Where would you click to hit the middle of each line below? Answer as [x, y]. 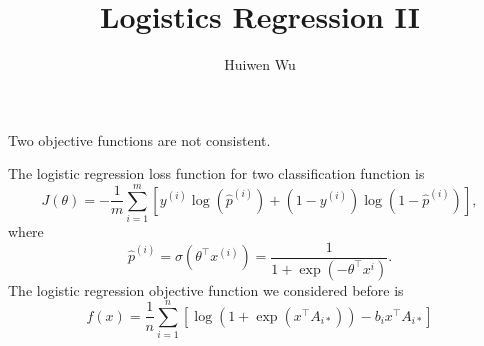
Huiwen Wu [260, 64]
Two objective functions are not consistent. [139, 139]
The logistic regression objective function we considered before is [206, 289]
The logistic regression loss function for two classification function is [216, 173]
